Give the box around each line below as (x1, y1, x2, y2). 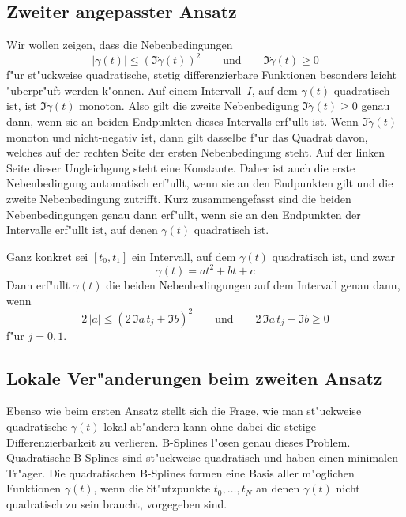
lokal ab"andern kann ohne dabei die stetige (103, 418, 316, 434)
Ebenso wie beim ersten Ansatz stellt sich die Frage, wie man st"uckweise (6, 402, 362, 419)
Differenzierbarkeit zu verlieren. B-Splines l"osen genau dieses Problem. (6, 433, 351, 450)
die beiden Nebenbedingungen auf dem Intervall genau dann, (106, 276, 400, 292)
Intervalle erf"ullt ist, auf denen (6, 221, 158, 238)
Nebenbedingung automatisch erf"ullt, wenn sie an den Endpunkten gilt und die (6, 175, 393, 191)
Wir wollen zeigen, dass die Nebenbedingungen (6, 36, 233, 53)
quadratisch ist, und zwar (272, 247, 396, 264)
